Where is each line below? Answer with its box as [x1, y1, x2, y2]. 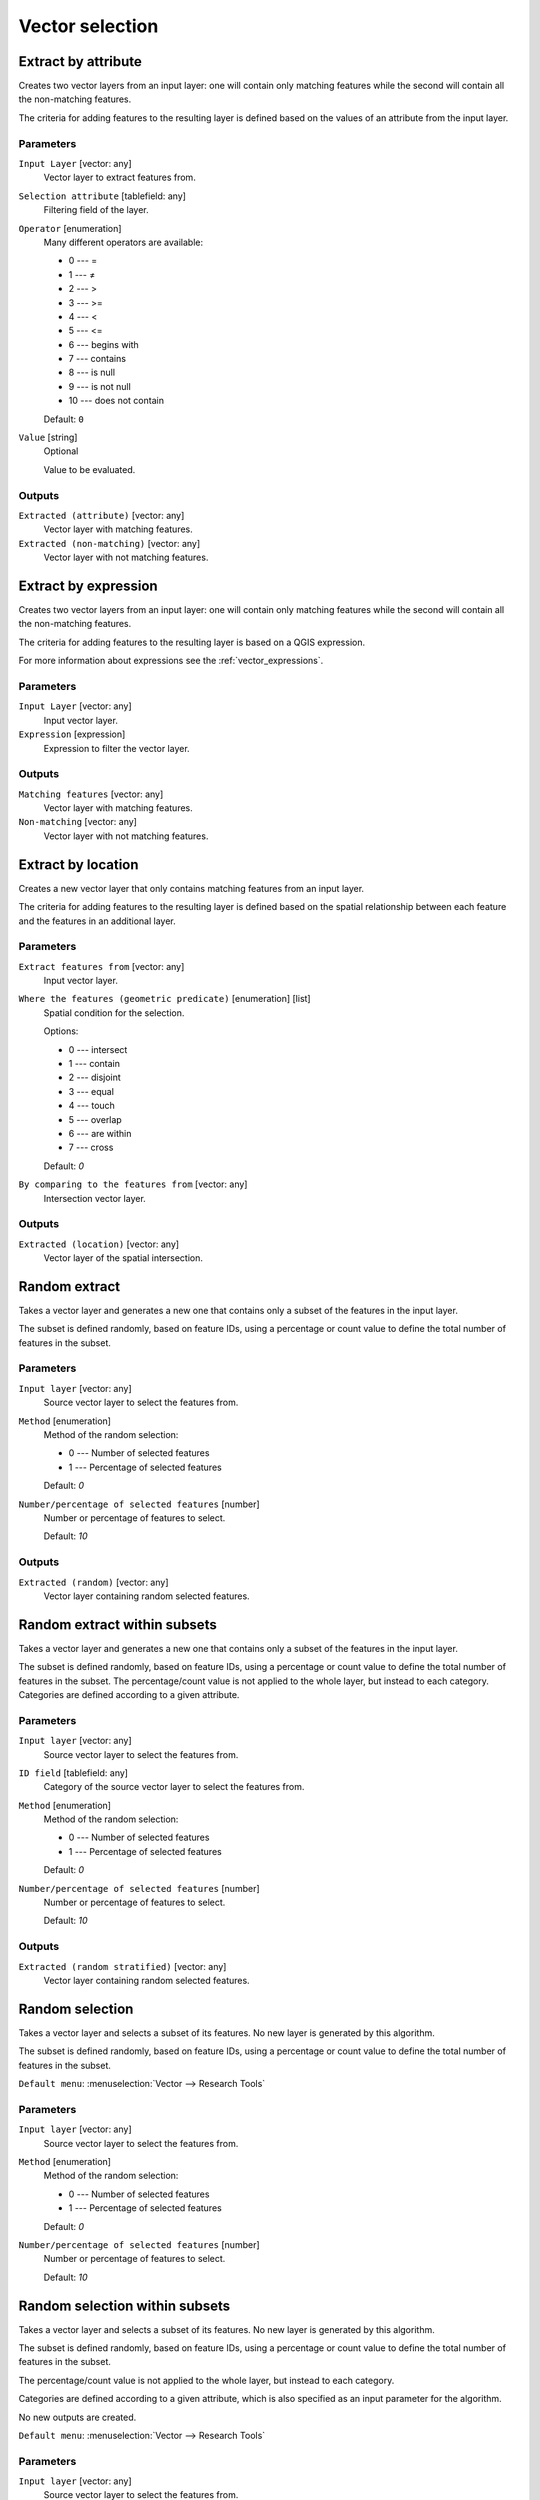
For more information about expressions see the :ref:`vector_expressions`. [18, 655, 324, 667]
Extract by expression [18, 577, 159, 594]
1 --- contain [68, 1057, 120, 1069]
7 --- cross [68, 1141, 114, 1154]
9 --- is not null [68, 380, 132, 392]
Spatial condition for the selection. [43, 1006, 185, 1019]
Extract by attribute [18, 53, 142, 70]
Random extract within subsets [18, 1616, 217, 1633]
